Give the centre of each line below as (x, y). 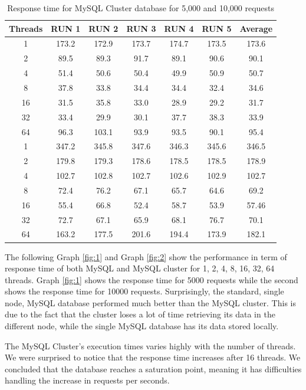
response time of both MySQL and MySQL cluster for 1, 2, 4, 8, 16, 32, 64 (140, 268)
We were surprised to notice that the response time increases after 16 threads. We (153, 357)
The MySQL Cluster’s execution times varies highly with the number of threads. (150, 345)
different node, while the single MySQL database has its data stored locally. (142, 326)
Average (256, 28)
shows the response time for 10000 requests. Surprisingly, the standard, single (144, 291)
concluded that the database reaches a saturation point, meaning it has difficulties (153, 368)
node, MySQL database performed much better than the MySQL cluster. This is (150, 302)
